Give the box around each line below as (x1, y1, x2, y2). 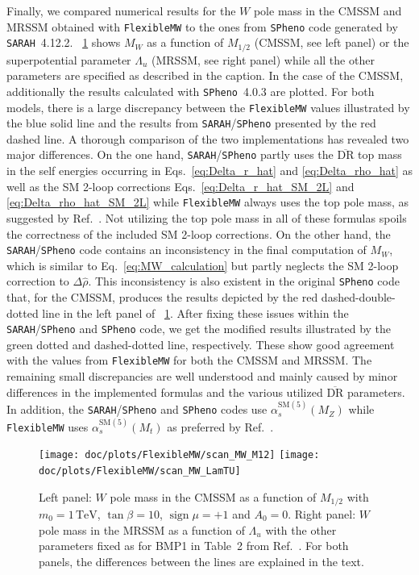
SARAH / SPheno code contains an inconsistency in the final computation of (6, 241, 367, 258)
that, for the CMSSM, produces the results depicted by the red (6, 289, 318, 306)
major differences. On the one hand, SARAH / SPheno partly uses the (6, 146, 334, 163)
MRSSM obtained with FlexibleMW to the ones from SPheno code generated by (6, 18, 398, 35)
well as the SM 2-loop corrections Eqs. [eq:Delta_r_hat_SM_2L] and (6, 177, 355, 194)
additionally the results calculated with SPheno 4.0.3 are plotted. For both (6, 82, 375, 99)
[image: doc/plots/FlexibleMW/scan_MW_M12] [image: (39, 449, 320, 461)
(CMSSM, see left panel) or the (254, 34, 409, 51)
